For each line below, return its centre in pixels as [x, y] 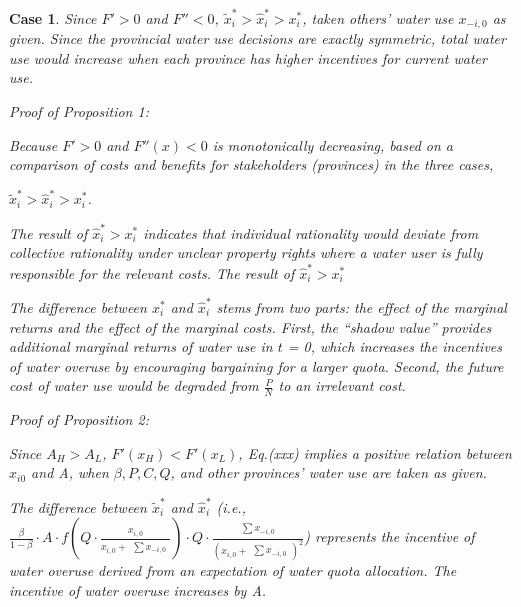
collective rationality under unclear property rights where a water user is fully [246, 252]
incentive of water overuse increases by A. [138, 589]
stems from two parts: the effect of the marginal [361, 306]
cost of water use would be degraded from [134, 385]
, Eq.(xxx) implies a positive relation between [375, 452]
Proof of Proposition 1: [79, 110]
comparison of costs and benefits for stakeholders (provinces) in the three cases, [251, 164]
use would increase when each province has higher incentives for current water [248, 57]
